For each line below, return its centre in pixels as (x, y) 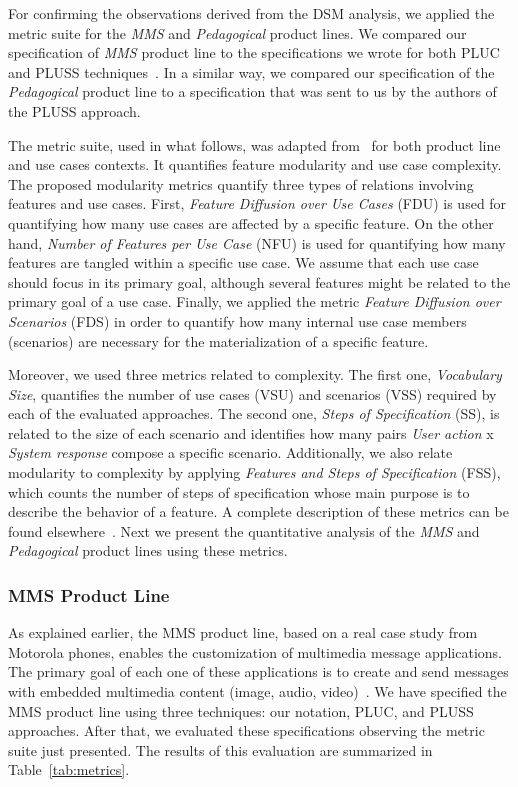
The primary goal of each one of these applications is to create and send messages (258, 671)
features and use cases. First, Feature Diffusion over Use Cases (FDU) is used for (257, 203)
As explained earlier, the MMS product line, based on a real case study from (243, 632)
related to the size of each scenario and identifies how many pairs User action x (251, 432)
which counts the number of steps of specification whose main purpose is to (239, 491)
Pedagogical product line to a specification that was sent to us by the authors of (252, 91)
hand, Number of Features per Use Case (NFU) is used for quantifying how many (257, 242)
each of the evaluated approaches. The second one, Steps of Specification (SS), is (254, 413)
